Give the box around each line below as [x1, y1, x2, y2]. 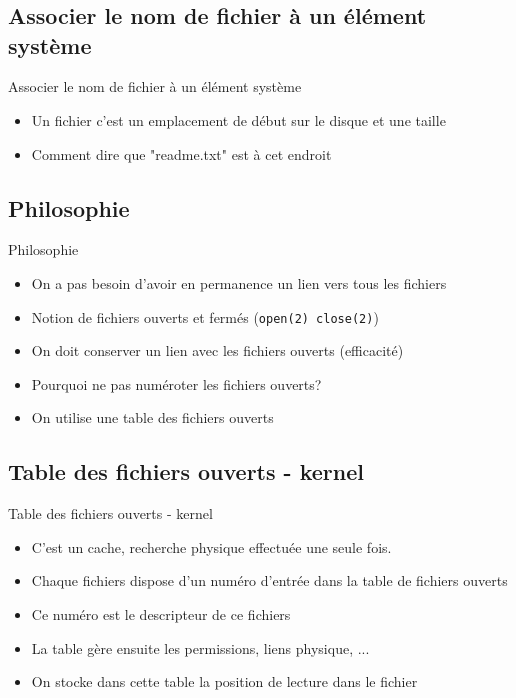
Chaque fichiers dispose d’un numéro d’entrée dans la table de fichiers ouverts [31, 570, 508, 591]
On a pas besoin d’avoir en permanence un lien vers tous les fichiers [31, 272, 447, 293]
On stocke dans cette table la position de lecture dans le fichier [31, 671, 418, 692]
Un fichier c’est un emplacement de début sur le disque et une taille [31, 109, 446, 130]
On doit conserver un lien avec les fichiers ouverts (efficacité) [31, 340, 404, 361]
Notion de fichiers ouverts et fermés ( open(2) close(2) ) [31, 306, 379, 327]
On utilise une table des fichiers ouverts [31, 407, 274, 428]
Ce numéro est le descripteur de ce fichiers [31, 603, 291, 624]
